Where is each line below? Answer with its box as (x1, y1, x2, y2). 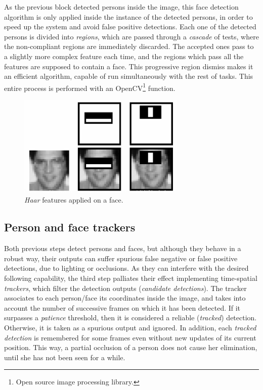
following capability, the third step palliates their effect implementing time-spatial (4, 272, 257, 283)
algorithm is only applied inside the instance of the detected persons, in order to (4, 11, 253, 22)
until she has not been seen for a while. (4, 352, 125, 362)
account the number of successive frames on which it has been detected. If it (4, 302, 241, 313)
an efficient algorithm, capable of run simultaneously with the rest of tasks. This (4, 71, 253, 81)
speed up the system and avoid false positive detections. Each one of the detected (4, 21, 256, 32)
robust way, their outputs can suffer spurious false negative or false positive (4, 253, 238, 263)
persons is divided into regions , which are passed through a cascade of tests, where (4, 31, 259, 41)
